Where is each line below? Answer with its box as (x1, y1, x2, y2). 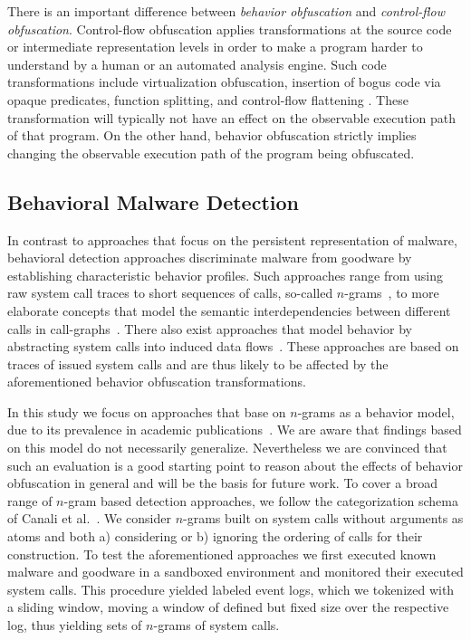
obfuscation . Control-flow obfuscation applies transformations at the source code (7, 19, 452, 38)
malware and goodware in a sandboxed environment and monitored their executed (7, 562, 464, 581)
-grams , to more (344, 283, 439, 302)
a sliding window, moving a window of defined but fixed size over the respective (7, 597, 449, 616)
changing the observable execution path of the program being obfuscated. (7, 143, 415, 162)
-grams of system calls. (153, 616, 280, 635)
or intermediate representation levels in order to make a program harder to (7, 37, 423, 56)
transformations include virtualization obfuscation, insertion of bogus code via (7, 72, 441, 91)
